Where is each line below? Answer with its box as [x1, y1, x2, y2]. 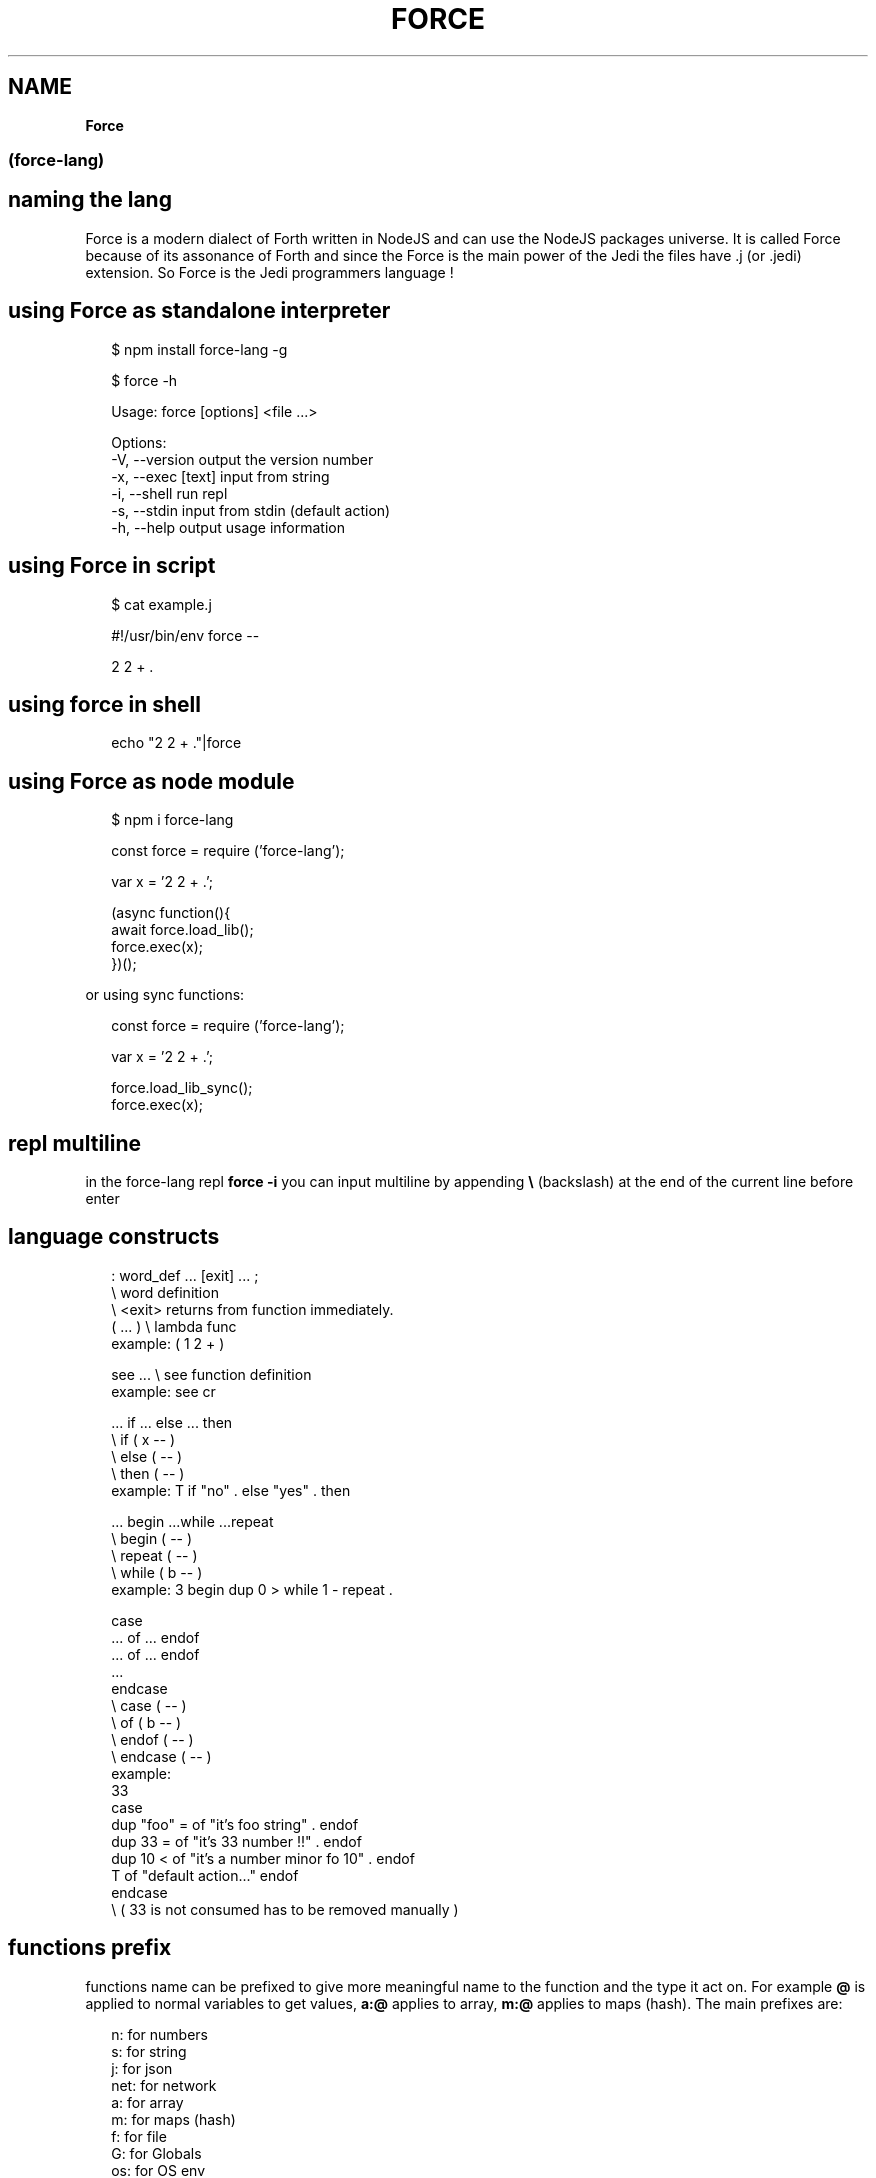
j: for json [111, 2059, 173, 2077]
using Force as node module [8, 768, 295, 794]
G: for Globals [111, 2144, 202, 2162]
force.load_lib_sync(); [111, 1079, 253, 1097]
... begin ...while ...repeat [111, 1512, 274, 1530]
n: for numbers [111, 2025, 209, 2043]
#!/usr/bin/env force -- [111, 626, 260, 644]
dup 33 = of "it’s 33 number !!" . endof [111, 1832, 362, 1850]
